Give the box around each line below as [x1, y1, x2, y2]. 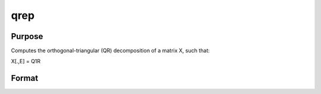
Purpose [11, 31, 43, 41]
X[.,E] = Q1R [11, 58, 41, 65]
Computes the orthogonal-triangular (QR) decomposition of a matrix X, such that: [11, 47, 210, 54]
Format [11, 73, 39, 83]
